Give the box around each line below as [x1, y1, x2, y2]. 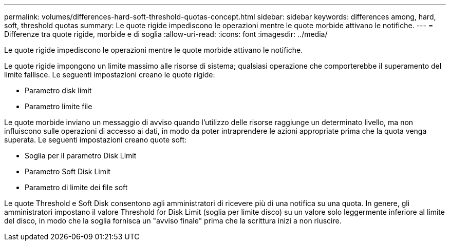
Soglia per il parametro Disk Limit [25, 151, 137, 160]
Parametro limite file [25, 102, 92, 111]
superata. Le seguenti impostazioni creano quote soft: [4, 135, 187, 144]
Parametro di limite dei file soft [25, 183, 128, 192]
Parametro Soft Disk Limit [25, 167, 110, 176]
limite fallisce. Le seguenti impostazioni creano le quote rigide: [4, 70, 215, 79]
